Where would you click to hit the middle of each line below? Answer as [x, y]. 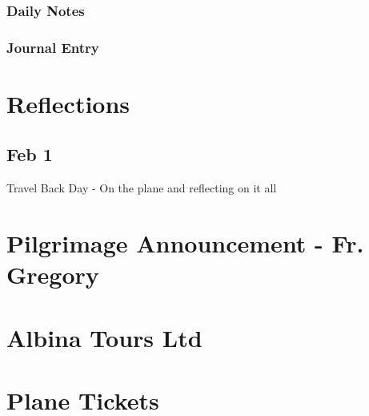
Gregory [53, 275]
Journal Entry [53, 47]
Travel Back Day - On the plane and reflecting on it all [142, 188]
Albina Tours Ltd [104, 337]
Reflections [68, 103]
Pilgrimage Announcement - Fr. [185, 243]
